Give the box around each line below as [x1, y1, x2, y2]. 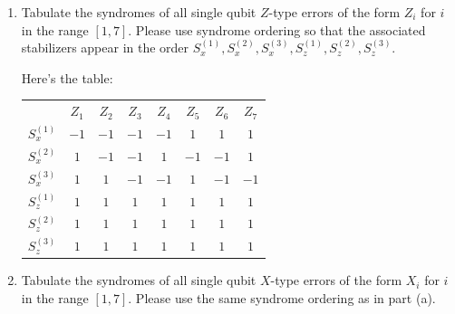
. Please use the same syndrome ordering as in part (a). [128, 288, 436, 307]
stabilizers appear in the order [21, 38, 189, 57]
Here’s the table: [21, 68, 113, 87]
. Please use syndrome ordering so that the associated [128, 20, 426, 39]
